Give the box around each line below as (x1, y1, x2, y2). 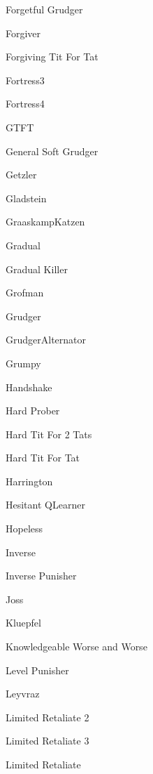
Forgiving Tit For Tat (6, 49, 99, 64)
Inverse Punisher (6, 568, 77, 583)
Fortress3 (6, 72, 45, 87)
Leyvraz (6, 686, 40, 701)
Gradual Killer (6, 261, 68, 276)
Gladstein (6, 190, 47, 205)
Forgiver (6, 25, 41, 40)
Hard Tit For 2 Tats (6, 426, 92, 441)
